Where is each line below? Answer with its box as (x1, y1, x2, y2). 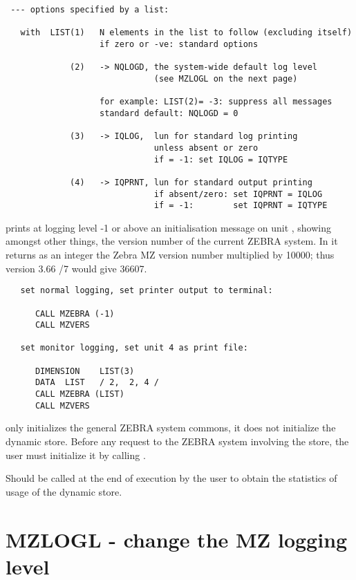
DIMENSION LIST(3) (35, 366, 135, 376)
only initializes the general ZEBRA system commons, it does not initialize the (6, 420, 336, 435)
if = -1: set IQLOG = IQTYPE (153, 154, 288, 165)
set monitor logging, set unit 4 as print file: (20, 343, 248, 353)
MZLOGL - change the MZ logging (6, 525, 348, 553)
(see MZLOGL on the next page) (153, 73, 298, 84)
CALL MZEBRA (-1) (35, 308, 115, 319)
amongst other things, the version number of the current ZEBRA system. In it (6, 234, 338, 248)
